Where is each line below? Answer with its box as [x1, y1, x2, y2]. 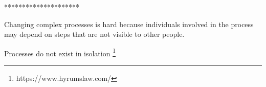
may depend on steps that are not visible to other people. [4, 29, 185, 39]
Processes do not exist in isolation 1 [4, 46, 116, 58]
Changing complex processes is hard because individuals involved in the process [4, 18, 254, 29]
